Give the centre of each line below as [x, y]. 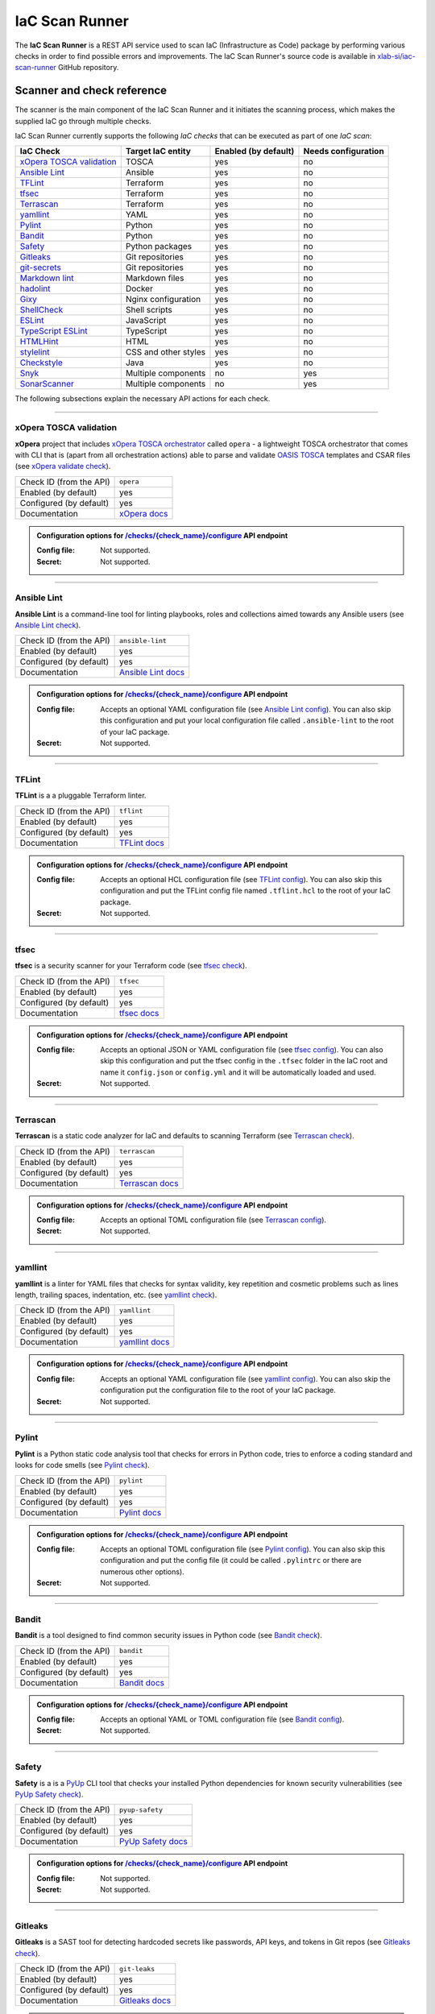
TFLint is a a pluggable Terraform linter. [81, 796]
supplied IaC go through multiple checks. [83, 121]
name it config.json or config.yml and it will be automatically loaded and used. [238, 1072]
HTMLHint [39, 342]
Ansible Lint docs [152, 673]
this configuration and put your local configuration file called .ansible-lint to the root [247, 720]
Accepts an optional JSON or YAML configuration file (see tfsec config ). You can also [242, 1050]
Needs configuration [344, 151]
